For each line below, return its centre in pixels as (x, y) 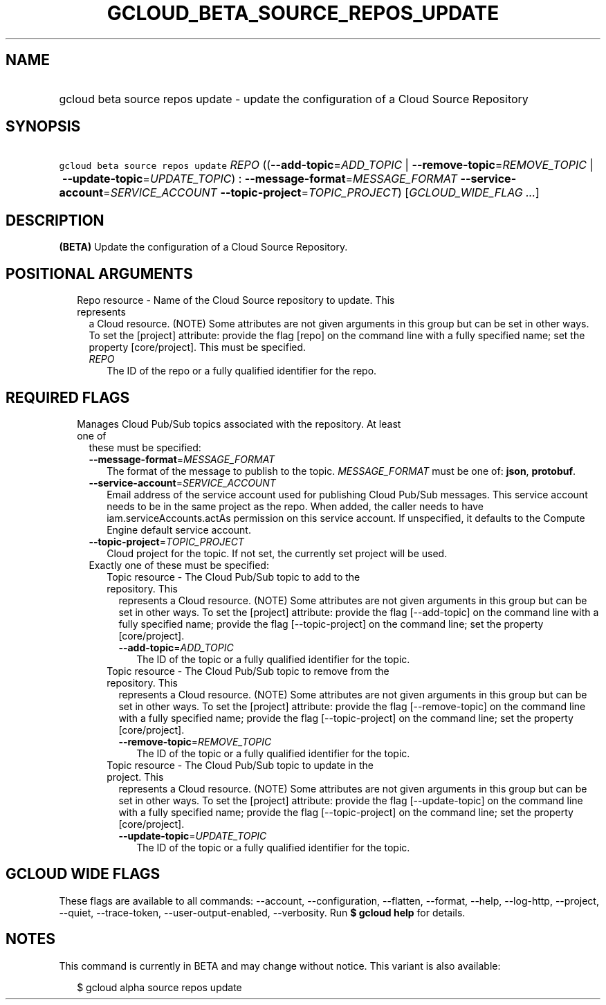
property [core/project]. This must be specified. (198, 347)
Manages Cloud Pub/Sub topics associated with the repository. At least (239, 424)
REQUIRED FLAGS (68, 397)
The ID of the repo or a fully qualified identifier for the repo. (242, 371)
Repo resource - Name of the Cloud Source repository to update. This (236, 300)
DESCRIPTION (55, 220)
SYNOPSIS (43, 127)
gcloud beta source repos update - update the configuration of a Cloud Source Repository (294, 99)
